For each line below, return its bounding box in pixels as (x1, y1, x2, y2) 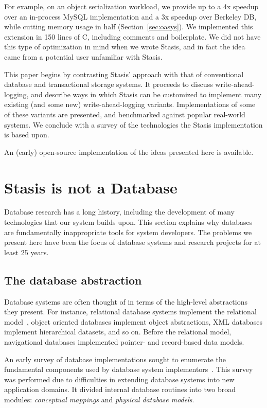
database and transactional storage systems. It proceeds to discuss (4, 79, 213, 90)
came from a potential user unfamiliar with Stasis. (4, 51, 163, 62)
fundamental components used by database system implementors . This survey (4, 364, 253, 375)
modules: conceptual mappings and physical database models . (4, 394, 194, 404)
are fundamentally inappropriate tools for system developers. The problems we (4, 226, 252, 237)
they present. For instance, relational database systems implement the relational (4, 306, 257, 317)
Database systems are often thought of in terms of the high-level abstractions (4, 296, 247, 307)
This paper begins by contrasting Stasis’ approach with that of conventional (4, 68, 244, 79)
